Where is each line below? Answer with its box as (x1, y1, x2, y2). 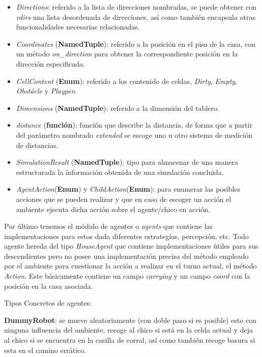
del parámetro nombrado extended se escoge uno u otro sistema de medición (16, 129, 252, 140)
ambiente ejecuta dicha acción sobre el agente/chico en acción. (16, 203, 210, 214)
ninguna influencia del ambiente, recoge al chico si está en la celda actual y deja (4, 324, 253, 335)
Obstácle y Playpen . (16, 85, 77, 96)
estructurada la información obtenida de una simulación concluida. (16, 166, 224, 177)
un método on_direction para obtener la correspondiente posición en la (16, 48, 238, 59)
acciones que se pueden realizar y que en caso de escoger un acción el (16, 193, 231, 204)
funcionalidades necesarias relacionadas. (16, 21, 140, 32)
